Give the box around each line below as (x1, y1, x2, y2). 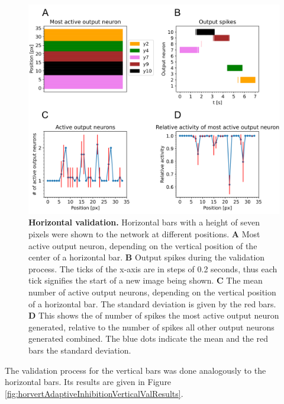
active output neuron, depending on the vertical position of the (28, 239, 257, 252)
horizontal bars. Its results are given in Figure (5, 376, 172, 388)
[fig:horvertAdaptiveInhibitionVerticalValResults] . (5, 387, 183, 399)
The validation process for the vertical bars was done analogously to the (5, 364, 266, 376)
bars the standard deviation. (28, 343, 131, 356)
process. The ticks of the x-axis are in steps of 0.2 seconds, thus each (28, 262, 277, 275)
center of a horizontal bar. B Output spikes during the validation (28, 251, 265, 263)
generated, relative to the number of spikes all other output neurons (28, 320, 275, 333)
